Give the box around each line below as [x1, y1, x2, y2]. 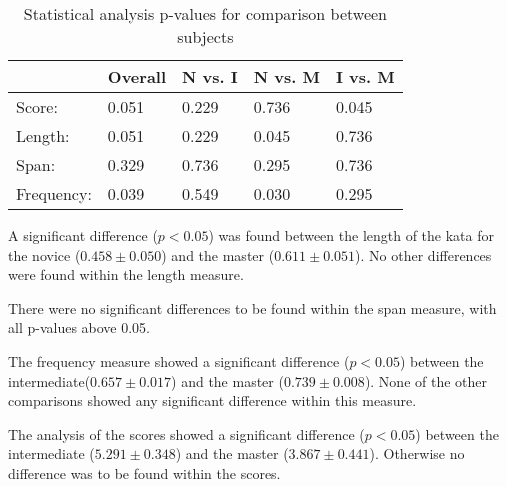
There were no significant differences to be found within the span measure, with [8, 297, 497, 318]
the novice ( [8, 244, 81, 265]
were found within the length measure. [8, 264, 244, 285]
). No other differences [355, 244, 492, 265]
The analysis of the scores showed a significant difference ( [8, 423, 365, 444]
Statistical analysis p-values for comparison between [23, 2, 387, 25]
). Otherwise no [369, 443, 465, 464]
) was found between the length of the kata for [208, 225, 494, 245]
